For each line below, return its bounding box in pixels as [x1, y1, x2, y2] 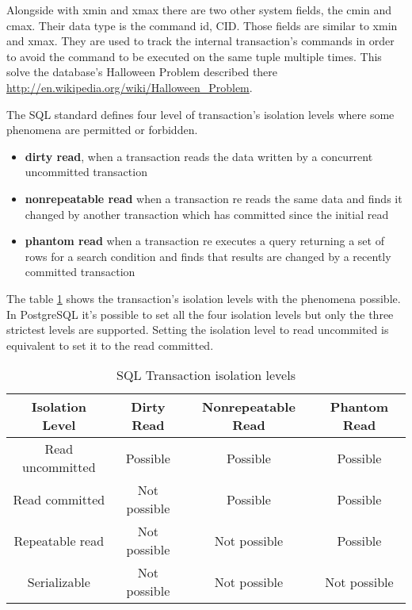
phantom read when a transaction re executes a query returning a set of [25, 232, 384, 249]
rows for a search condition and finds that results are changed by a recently [25, 247, 391, 264]
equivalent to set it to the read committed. [6, 336, 214, 353]
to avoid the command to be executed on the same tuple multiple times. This [6, 48, 382, 64]
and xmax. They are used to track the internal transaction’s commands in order [6, 33, 395, 49]
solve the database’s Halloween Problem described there [6, 63, 278, 80]
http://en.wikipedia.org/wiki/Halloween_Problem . [6, 79, 253, 95]
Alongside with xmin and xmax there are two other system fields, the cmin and [6, 2, 392, 17]
